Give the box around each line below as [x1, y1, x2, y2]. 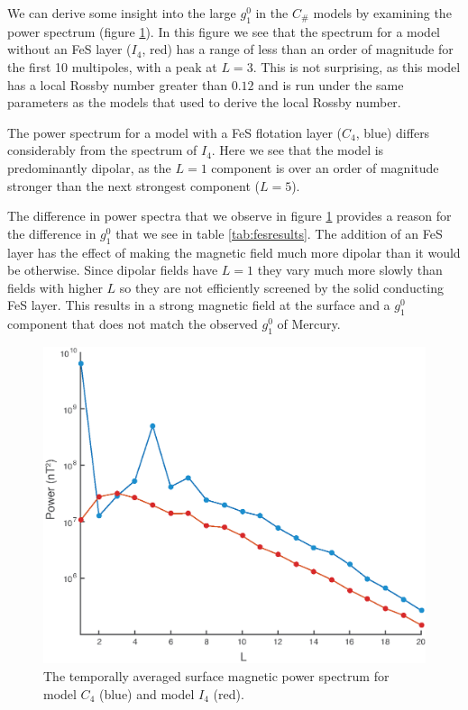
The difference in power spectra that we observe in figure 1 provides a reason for [7, 206, 452, 225]
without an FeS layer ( [7, 40, 132, 59]
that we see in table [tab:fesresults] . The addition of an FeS [115, 223, 443, 242]
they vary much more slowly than [257, 260, 443, 279]
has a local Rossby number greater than [7, 75, 227, 94]
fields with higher [7, 278, 103, 296]
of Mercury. [277, 314, 341, 333]
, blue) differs [355, 123, 430, 141]
